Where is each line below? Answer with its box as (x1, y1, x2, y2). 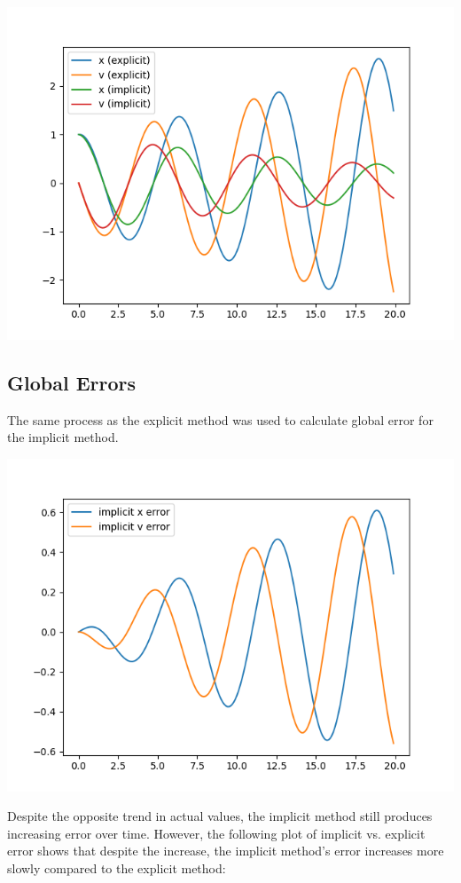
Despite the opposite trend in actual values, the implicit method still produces (7, 807, 433, 825)
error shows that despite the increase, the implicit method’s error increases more (7, 841, 444, 860)
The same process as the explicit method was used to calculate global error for (7, 410, 434, 429)
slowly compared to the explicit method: (7, 859, 226, 878)
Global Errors (7, 368, 137, 396)
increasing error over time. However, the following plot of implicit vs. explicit (7, 824, 426, 842)
